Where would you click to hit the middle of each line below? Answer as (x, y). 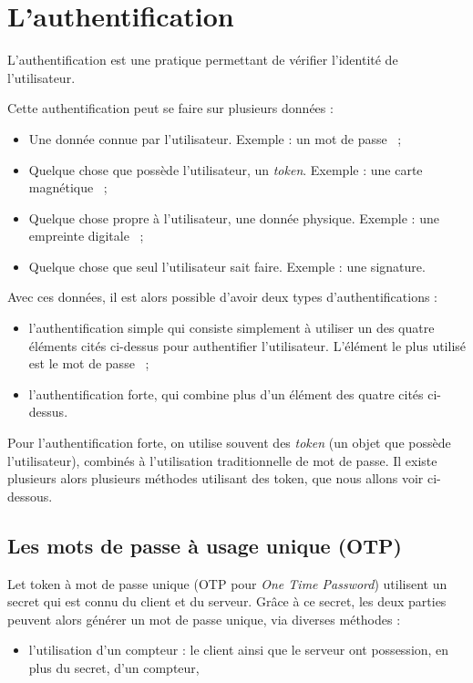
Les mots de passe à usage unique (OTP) (205, 545)
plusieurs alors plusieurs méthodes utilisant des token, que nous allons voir (216, 478)
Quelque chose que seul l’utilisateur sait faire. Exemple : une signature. (227, 266)
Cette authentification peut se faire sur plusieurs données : (170, 108)
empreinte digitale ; (86, 236)
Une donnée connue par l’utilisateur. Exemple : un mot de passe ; (215, 138)
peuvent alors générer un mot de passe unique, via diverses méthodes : (204, 619)
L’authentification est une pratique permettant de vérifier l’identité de (203, 60)
